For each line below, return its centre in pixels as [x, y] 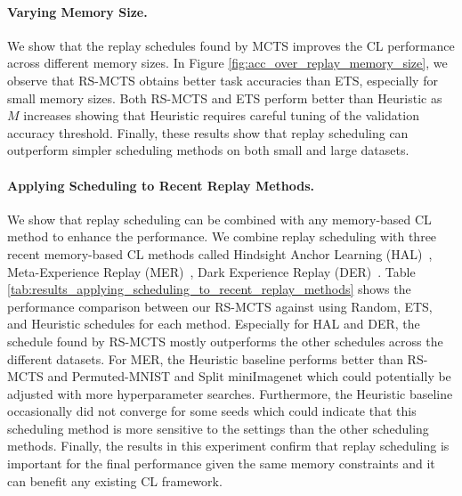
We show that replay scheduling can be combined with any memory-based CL [219, 219]
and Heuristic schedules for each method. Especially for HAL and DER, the [214, 324]
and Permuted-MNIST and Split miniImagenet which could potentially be [249, 376]
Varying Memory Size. [77, 11]
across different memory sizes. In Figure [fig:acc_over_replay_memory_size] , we [227, 63]
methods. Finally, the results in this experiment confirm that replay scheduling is [228, 446]
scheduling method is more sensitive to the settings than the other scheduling [218, 428]
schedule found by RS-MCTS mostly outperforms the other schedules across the [225, 341]
